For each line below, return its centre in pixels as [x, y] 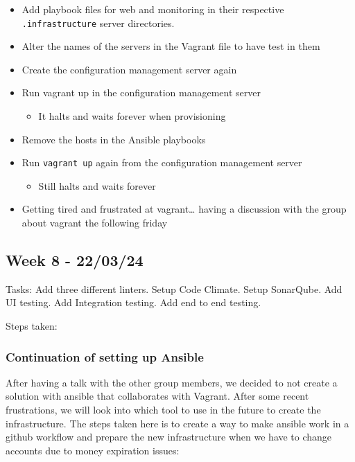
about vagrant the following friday [95, 223]
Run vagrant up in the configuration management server [141, 92]
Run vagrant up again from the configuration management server [162, 162]
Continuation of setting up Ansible [105, 356]
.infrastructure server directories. [98, 23]
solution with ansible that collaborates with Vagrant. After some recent [157, 396]
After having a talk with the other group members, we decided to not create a [172, 382]
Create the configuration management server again [129, 69]
